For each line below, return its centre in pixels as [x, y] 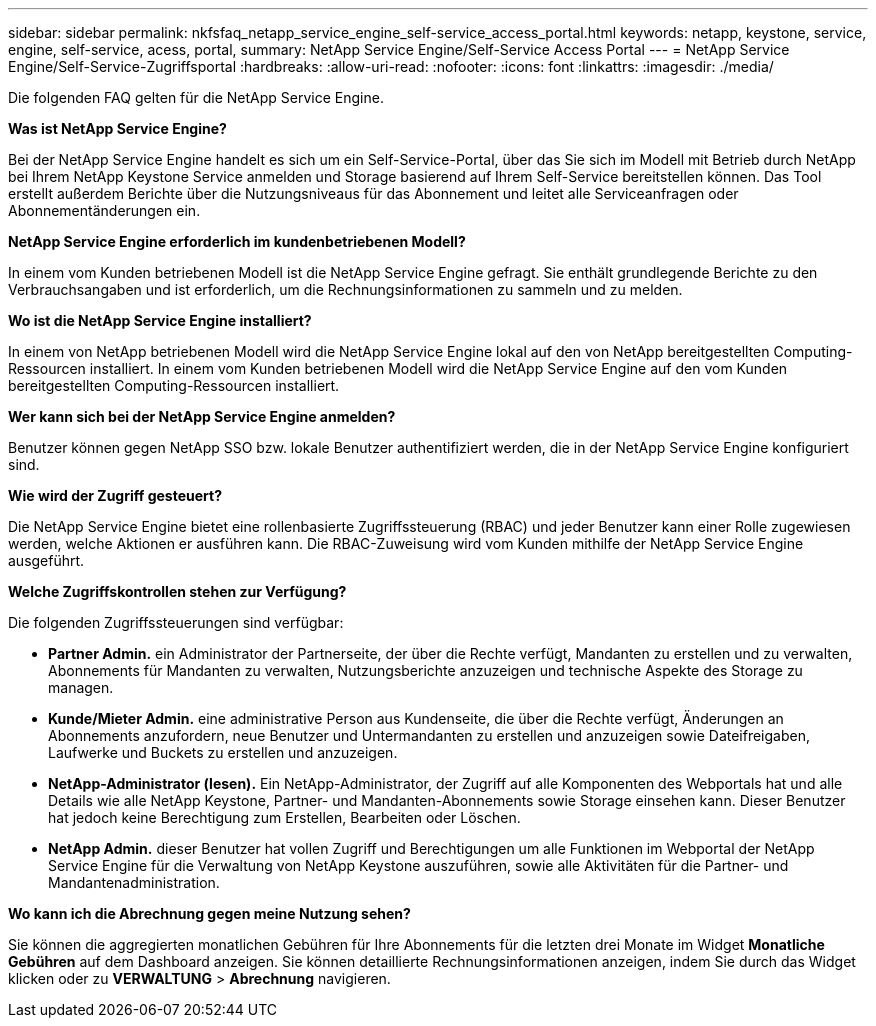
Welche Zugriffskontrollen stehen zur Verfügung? [177, 591]
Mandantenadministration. [134, 882]
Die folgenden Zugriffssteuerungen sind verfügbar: [176, 622]
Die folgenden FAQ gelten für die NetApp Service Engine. [196, 97]
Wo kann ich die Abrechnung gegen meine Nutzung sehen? [209, 913]
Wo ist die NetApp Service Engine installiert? [160, 320]
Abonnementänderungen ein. [104, 210]
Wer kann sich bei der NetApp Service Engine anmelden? [202, 416]
